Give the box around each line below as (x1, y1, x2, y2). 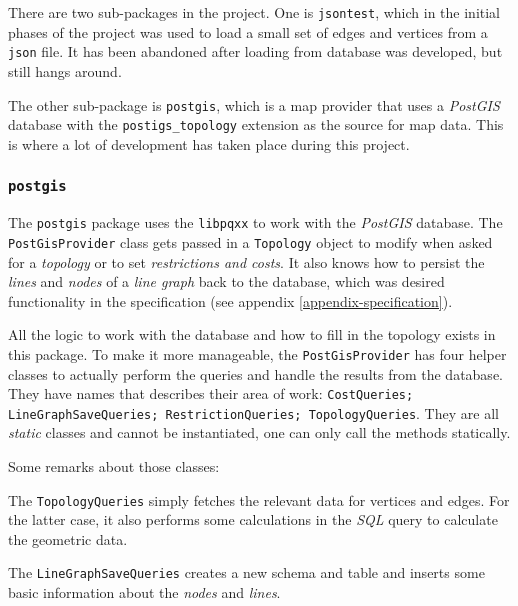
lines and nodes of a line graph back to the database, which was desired (8, 271, 445, 292)
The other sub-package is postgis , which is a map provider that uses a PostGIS (8, 94, 500, 115)
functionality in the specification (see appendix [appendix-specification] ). (8, 290, 453, 311)
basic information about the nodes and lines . (8, 582, 281, 603)
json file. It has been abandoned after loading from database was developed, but (8, 41, 503, 62)
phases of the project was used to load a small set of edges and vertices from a (8, 21, 488, 42)
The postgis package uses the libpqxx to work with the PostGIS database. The (8, 212, 503, 233)
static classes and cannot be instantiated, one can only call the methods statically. (8, 422, 511, 443)
